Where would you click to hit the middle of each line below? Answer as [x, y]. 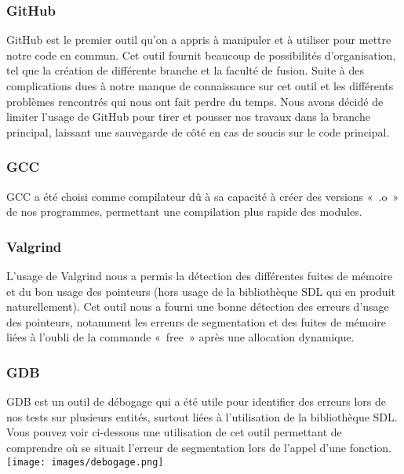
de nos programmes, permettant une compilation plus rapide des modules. [184, 211]
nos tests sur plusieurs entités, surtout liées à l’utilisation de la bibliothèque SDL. [202, 416]
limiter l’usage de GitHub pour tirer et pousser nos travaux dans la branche [188, 117]
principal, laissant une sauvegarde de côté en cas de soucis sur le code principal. [198, 131]
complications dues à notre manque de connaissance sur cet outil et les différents [200, 86]
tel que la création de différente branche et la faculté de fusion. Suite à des [186, 70]
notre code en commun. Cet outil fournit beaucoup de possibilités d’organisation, [201, 55]
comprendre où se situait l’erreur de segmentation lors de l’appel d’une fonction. [199, 447]
